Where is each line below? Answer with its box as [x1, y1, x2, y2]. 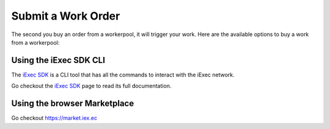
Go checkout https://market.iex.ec [11, 114, 98, 122]
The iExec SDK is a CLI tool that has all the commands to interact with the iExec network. [11, 71, 235, 78]
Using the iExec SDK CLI [11, 55, 105, 65]
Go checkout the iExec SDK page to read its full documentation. [11, 83, 172, 90]
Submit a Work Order [11, 9, 120, 23]
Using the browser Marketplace [11, 98, 134, 109]
